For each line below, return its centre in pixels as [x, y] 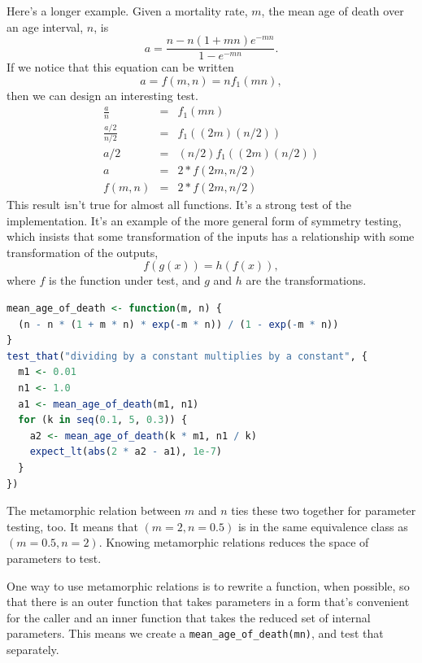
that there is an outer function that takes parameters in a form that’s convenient [208, 602]
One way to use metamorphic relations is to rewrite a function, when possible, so [208, 585]
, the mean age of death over [333, 11]
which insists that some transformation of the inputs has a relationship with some [211, 236]
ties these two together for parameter [324, 510]
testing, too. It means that [72, 526]
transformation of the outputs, [83, 252]
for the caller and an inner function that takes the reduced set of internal [189, 617]
